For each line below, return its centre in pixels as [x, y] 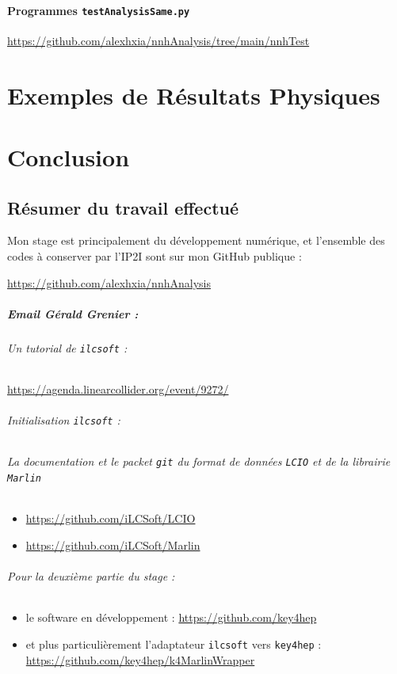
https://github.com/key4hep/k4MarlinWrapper [140, 659]
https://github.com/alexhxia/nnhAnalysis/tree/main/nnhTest [158, 40]
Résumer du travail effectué [123, 207]
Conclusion [69, 157]
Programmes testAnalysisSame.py [99, 10]
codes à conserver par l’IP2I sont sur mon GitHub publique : [155, 256]
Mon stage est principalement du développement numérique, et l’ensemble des [196, 240]
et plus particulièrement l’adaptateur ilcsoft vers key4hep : [174, 644]
